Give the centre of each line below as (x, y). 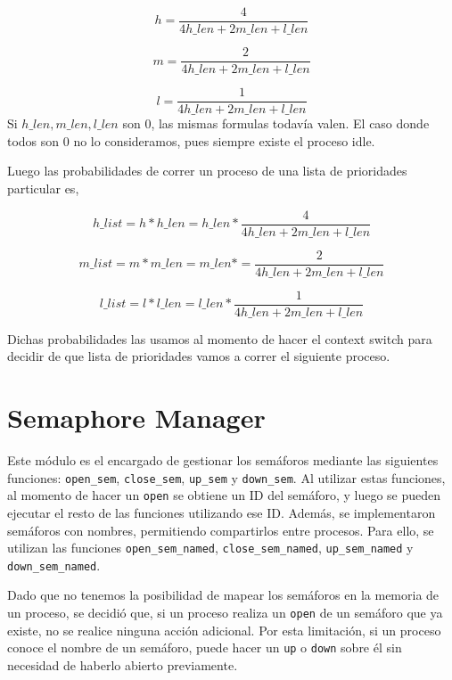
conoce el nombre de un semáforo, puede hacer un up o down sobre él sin (205, 647)
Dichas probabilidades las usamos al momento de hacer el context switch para (220, 338)
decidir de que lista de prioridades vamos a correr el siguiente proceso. (199, 356)
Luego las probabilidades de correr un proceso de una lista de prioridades (207, 171)
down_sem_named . (54, 565)
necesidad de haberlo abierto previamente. (123, 664)
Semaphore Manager (136, 418)
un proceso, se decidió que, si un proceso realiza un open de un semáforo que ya (225, 613)
